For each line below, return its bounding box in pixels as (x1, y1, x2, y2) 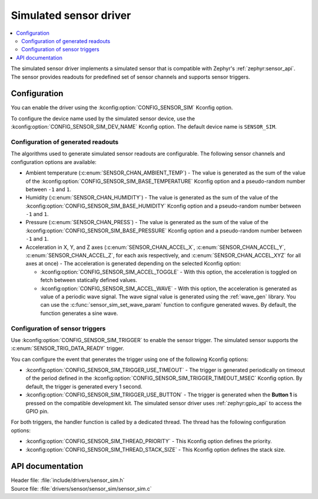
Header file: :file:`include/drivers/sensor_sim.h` (11, 477, 125, 484)
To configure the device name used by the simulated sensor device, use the (11, 115, 196, 122)
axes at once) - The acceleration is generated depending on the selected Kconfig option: (25, 260, 241, 267)
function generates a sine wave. (40, 310, 118, 317)
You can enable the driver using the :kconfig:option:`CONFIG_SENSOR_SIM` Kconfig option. (11, 104, 233, 111)
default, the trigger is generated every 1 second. (25, 383, 143, 390)
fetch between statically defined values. (40, 277, 138, 284)
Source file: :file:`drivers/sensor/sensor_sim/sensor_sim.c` (11, 485, 153, 492)
